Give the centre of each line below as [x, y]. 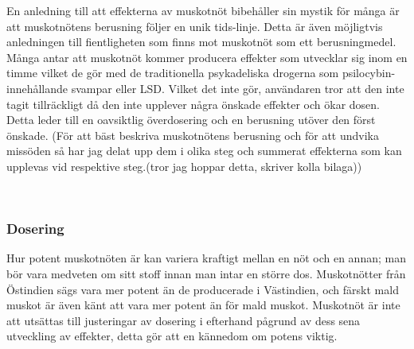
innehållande [37, 88]
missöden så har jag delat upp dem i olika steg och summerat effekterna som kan [204, 151]
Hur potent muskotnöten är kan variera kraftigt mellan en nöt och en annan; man [206, 258]
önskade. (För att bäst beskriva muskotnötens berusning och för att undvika [193, 135]
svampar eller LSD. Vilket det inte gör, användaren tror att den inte [238, 88]
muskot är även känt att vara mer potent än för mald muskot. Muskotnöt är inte [203, 305]
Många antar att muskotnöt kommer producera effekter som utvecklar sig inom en [207, 57]
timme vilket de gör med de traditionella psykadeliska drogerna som [173, 73]
